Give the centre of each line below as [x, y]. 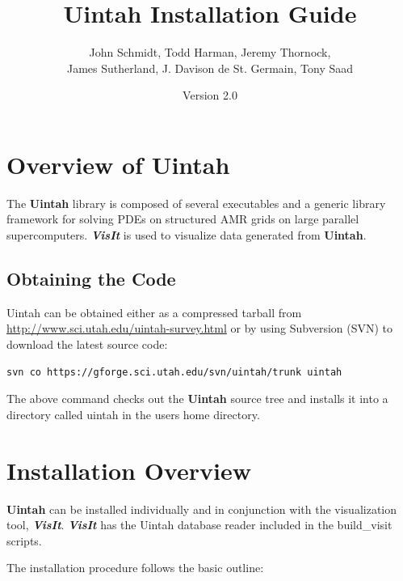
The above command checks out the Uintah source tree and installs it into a [197, 399]
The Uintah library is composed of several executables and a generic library [196, 203]
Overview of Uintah [118, 164]
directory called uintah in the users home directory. [133, 414]
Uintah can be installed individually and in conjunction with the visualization [202, 509]
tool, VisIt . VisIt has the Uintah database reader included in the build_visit [199, 525]
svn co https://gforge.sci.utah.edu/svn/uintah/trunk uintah [174, 372]
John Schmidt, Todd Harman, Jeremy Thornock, [210, 52]
